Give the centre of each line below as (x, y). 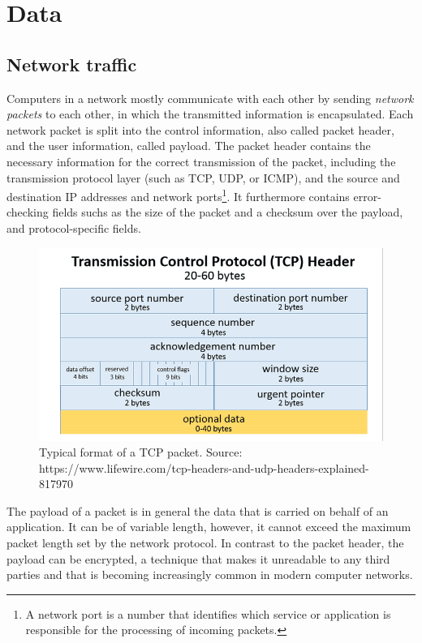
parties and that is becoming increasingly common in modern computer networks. (210, 574)
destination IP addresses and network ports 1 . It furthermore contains (178, 195)
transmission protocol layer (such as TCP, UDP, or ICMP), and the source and (203, 177)
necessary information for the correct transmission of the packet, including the (201, 161)
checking (28, 212)
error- (367, 196)
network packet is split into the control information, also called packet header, (200, 129)
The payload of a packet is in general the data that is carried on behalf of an (198, 510)
